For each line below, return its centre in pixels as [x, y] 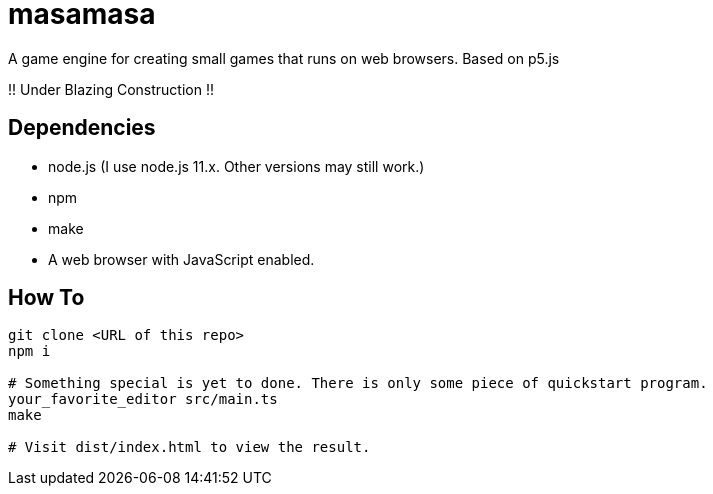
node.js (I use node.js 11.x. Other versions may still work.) [236, 166]
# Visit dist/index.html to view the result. [189, 447]
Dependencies [82, 128]
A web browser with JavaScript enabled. [181, 259]
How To [46, 298]
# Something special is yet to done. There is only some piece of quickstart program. [358, 383]
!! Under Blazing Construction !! [111, 89]
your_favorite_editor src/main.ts [143, 399]
